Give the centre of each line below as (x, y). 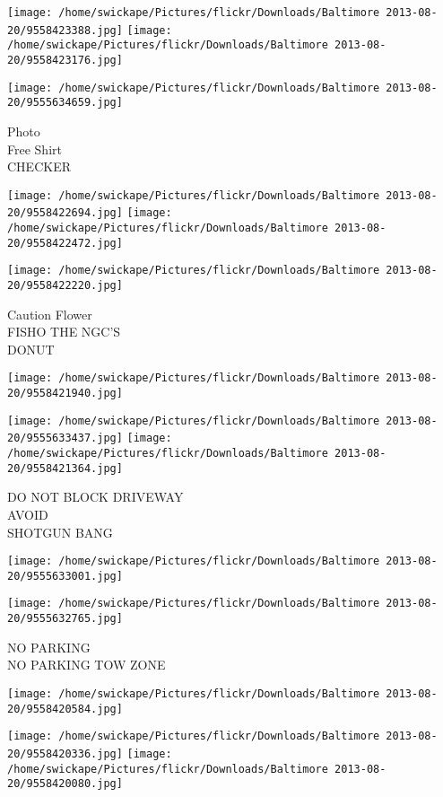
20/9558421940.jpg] (65, 394)
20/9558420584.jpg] (65, 709)
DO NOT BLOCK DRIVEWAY (96, 497)
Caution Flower (50, 314)
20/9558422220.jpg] (65, 285)
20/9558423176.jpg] (65, 60)
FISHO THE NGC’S (64, 332)
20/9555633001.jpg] (65, 576)
